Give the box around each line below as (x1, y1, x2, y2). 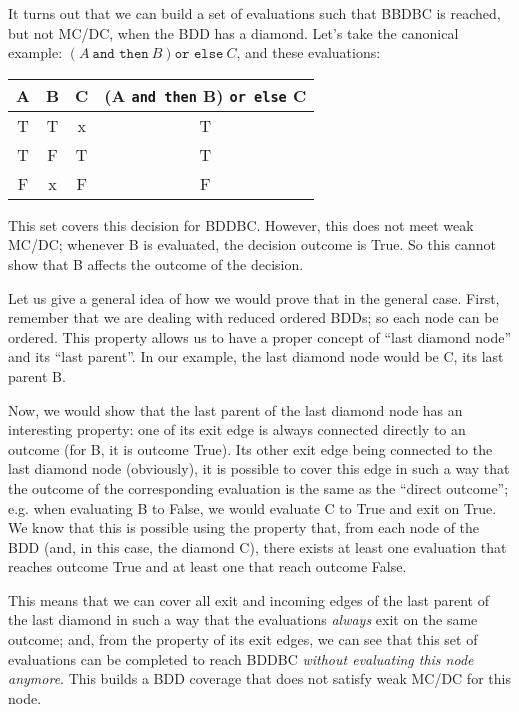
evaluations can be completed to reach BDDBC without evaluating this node (8, 648, 474, 669)
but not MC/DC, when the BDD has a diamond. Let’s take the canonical (8, 22, 459, 43)
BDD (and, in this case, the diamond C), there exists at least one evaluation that (8, 536, 507, 557)
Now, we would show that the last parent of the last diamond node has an (8, 399, 463, 420)
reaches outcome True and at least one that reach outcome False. (8, 556, 407, 577)
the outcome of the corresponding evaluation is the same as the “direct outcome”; (8, 477, 509, 498)
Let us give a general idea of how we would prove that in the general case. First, (8, 287, 500, 308)
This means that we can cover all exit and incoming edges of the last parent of (8, 589, 489, 610)
